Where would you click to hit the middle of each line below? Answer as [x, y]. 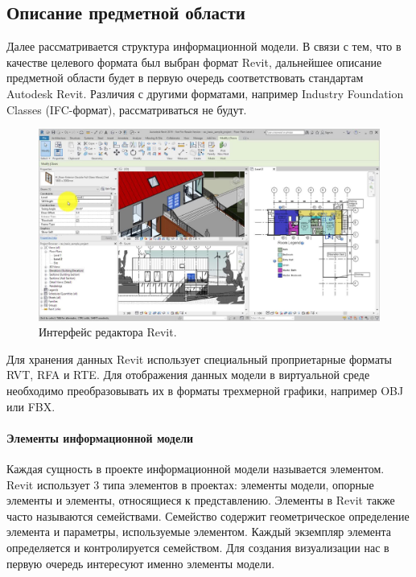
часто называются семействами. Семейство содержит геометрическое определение [208, 515]
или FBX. [31, 406]
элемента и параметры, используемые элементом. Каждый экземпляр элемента [199, 532]
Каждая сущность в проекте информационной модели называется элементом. [196, 469]
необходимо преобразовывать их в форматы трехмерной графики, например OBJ [205, 391]
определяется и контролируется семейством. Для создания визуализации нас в [198, 547]
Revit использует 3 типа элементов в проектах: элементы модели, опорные [190, 484]
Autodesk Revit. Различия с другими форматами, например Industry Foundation [205, 93]
